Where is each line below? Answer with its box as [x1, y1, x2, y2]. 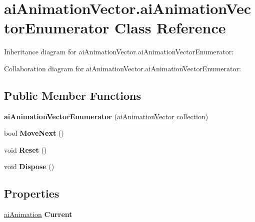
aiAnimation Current [4, 209, 72, 220]
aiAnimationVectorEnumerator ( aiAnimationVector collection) [4, 111, 208, 121]
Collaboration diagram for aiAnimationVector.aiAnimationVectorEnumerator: [4, 63, 241, 73]
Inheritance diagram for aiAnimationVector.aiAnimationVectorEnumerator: [4, 46, 234, 57]
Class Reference [114, 17, 226, 38]
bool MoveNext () [4, 128, 64, 138]
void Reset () [4, 144, 47, 155]
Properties [4, 186, 59, 201]
